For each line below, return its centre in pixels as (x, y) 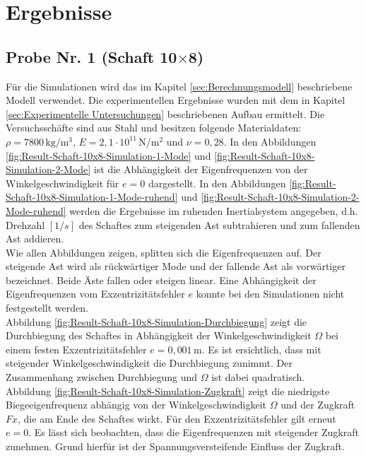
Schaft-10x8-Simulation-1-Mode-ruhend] (92, 197)
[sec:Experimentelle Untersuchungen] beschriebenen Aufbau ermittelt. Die (165, 113)
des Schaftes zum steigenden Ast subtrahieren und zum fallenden (219, 224)
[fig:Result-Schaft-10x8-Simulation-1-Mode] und (108, 155)
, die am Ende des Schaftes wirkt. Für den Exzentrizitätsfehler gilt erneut (177, 418)
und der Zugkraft (318, 405)
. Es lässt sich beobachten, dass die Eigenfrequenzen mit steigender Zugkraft (194, 432)
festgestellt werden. (47, 308)
